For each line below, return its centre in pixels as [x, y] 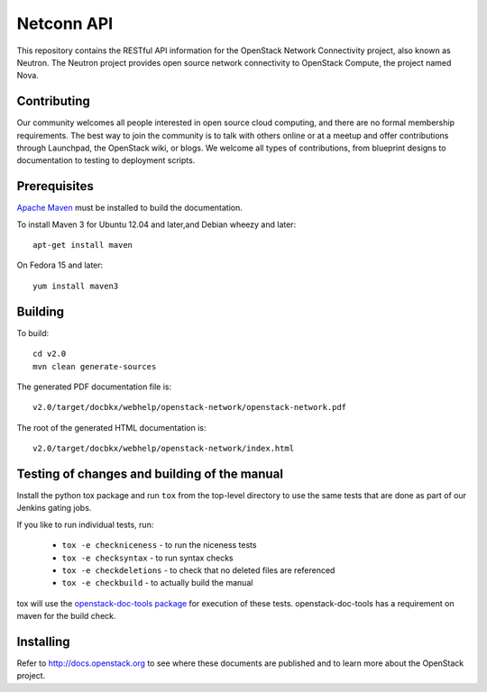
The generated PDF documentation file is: [94, 387]
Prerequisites [55, 186]
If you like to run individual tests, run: [85, 524]
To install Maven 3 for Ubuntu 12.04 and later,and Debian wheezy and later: [156, 224]
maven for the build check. [66, 616]
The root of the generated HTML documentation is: [111, 427]
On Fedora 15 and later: [60, 265]
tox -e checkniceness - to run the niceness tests [159, 545]
